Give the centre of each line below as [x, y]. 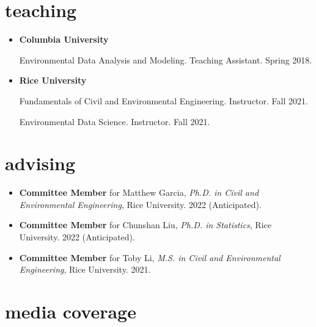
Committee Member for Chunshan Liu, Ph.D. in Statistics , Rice [145, 225]
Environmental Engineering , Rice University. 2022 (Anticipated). [140, 204]
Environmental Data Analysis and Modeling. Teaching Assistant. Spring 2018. [166, 59]
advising [40, 163]
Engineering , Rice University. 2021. [85, 269]
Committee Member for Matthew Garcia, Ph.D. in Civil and [139, 192]
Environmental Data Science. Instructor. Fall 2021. [115, 121]
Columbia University [64, 39]
